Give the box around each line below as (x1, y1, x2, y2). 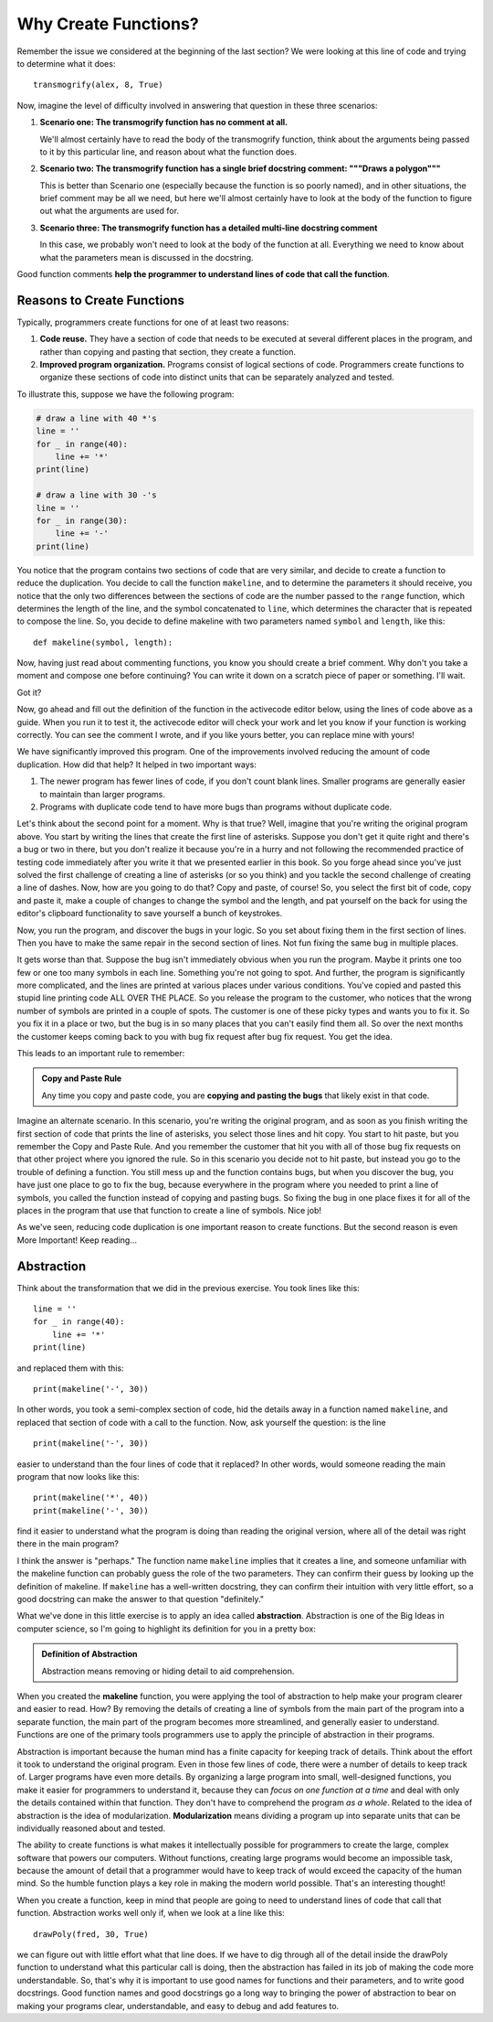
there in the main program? (16, 1538, 119, 1549)
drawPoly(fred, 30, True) (33, 1929, 150, 1939)
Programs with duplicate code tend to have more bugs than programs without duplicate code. (39, 801, 393, 812)
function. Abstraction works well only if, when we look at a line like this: (16, 1908, 285, 1919)
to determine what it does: (16, 58, 116, 69)
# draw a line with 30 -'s (36, 490, 157, 500)
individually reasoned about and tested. (16, 1823, 166, 1834)
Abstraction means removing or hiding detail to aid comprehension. (41, 1665, 295, 1676)
